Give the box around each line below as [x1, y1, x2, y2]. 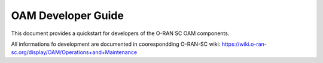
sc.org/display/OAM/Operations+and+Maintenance [11, 49, 138, 56]
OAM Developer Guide [11, 9, 124, 22]
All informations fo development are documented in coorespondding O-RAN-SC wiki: [11, 40, 221, 48]
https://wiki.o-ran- [221, 40, 267, 48]
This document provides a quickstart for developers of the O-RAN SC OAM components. [11, 30, 230, 37]
